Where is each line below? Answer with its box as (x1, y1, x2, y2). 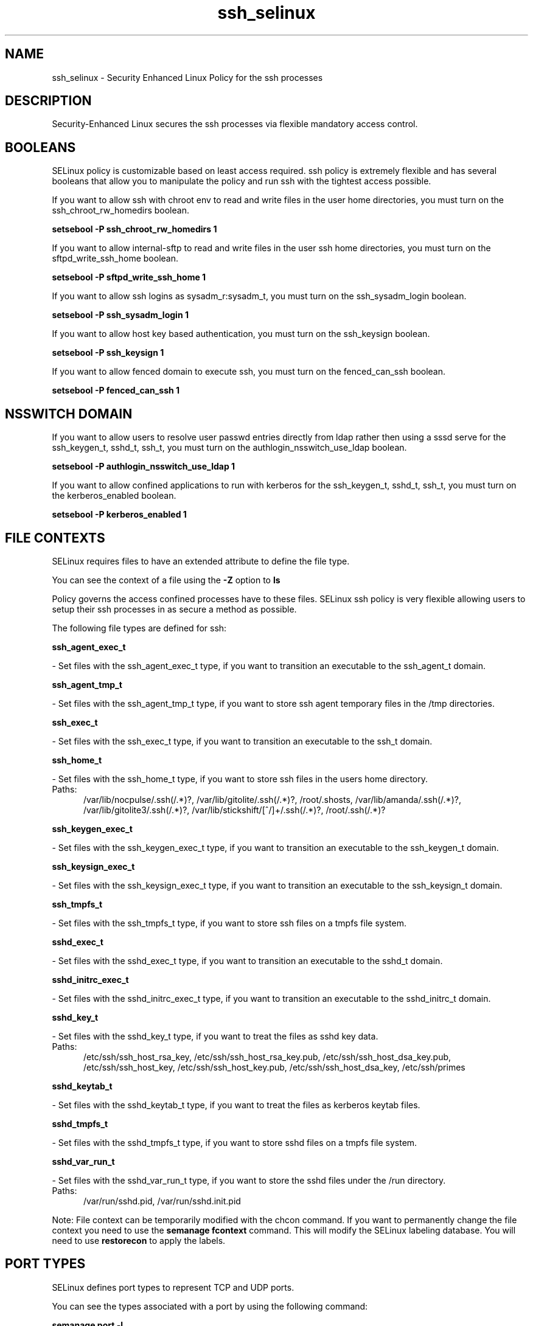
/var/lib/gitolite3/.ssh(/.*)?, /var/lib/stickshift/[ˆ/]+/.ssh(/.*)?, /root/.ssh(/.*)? (83, 804, 386, 815)
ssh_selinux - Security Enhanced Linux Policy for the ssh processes (52, 72, 323, 83)
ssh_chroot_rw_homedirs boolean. (52, 205, 189, 216)
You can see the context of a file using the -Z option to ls (52, 574, 280, 585)
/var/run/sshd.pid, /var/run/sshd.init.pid (83, 1195, 241, 1206)
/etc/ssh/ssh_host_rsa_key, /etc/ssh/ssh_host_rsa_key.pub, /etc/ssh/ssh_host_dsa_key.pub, (83, 1051, 451, 1062)
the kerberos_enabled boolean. (52, 490, 176, 501)
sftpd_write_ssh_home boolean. (52, 253, 179, 264)
